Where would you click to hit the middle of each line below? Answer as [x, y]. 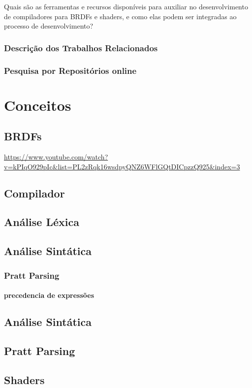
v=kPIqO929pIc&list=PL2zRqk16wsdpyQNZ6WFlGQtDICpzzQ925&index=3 [122, 166]
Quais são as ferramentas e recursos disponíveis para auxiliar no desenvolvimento [126, 6]
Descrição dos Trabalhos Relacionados [81, 48]
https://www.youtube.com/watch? [56, 157]
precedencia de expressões [49, 295]
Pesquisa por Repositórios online [70, 70]
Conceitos [38, 105]
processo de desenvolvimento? [49, 26]
